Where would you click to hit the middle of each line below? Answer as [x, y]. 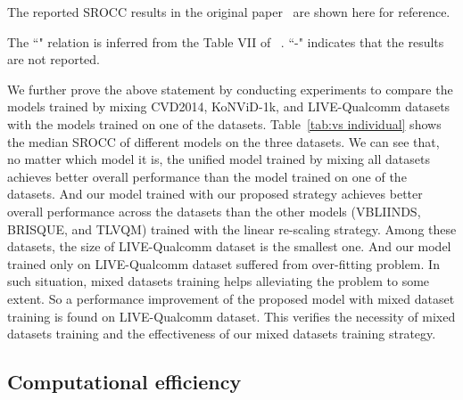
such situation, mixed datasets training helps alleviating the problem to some [219, 281]
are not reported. [54, 59]
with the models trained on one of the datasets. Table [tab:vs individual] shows [224, 123]
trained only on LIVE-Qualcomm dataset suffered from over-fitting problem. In [223, 263]
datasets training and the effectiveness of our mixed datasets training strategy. [222, 334]
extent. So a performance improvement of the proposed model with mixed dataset [231, 298]
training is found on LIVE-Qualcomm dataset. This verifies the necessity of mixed [231, 316]
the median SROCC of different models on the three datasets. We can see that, [223, 141]
